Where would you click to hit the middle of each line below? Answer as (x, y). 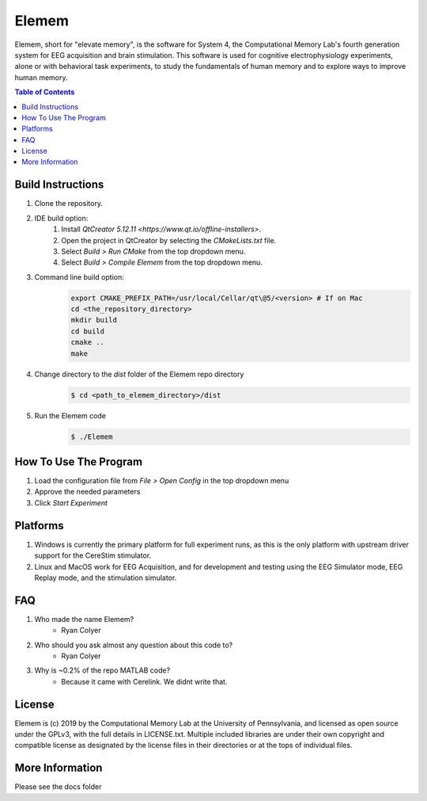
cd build (88, 331)
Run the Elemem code (70, 415)
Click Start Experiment (71, 502)
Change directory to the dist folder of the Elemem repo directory (139, 374)
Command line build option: (79, 277)
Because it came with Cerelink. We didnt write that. (144, 681)
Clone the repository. (68, 204)
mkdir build (94, 320)
